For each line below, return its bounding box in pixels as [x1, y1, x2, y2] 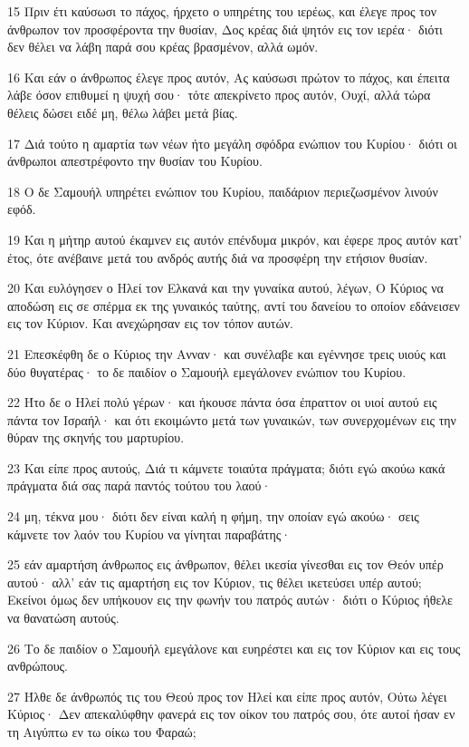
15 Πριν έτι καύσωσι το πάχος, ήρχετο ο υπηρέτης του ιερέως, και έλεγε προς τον [7, 2, 437, 20]
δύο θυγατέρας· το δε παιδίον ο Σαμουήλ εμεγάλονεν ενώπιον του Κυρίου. [7, 362, 407, 381]
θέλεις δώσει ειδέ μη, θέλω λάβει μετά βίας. [7, 102, 238, 121]
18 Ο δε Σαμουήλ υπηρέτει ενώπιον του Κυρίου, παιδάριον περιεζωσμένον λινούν [7, 181, 438, 200]
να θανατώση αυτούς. [7, 608, 120, 627]
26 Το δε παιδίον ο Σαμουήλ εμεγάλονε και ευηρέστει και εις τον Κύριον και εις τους [7, 638, 461, 657]
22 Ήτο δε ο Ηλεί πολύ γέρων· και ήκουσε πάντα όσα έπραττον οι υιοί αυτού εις [7, 393, 437, 412]
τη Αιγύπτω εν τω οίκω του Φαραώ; [7, 723, 196, 741]
